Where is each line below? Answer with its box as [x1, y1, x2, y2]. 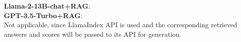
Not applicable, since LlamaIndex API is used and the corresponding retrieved [4, 20, 237, 30]
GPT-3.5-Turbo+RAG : [4, 10, 83, 20]
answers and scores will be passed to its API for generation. [4, 29, 182, 39]
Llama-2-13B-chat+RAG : [4, 1, 90, 10]
